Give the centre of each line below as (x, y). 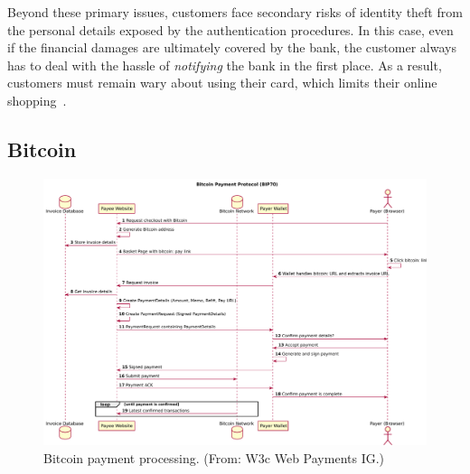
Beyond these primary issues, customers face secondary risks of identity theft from (235, 12)
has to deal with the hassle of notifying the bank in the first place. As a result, (225, 65)
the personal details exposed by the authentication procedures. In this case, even (230, 29)
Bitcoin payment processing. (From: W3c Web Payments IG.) (214, 457)
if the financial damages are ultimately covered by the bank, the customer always (232, 47)
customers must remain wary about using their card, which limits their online (222, 83)
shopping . (37, 100)
